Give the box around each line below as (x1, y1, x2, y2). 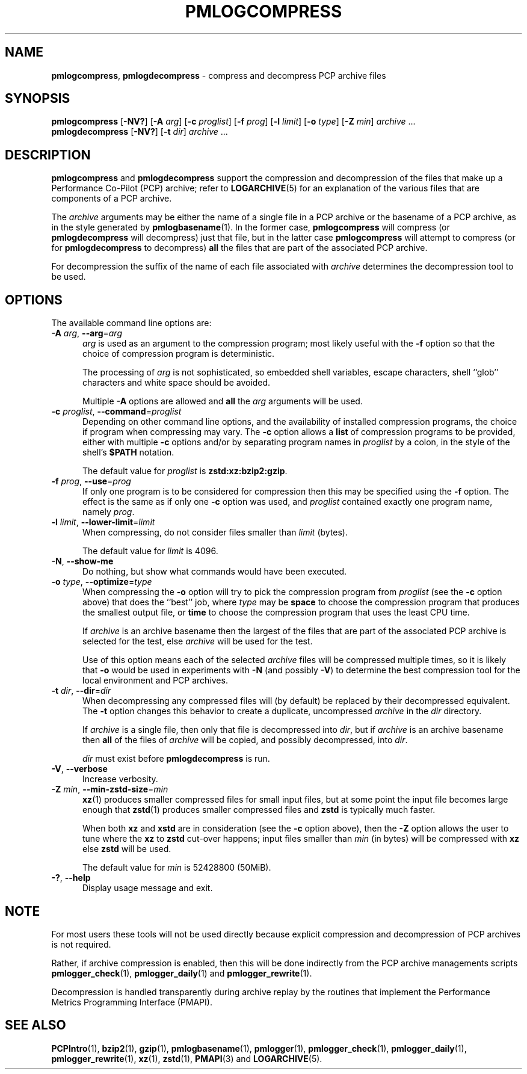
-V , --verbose (51, 764, 108, 774)
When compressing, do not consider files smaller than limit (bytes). (82, 527, 348, 538)
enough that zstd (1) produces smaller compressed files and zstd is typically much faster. (82, 804, 436, 815)
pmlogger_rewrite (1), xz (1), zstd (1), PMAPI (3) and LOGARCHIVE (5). (51, 1053, 322, 1064)
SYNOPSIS (5, 91, 70, 106)
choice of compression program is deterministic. (82, 348, 275, 359)
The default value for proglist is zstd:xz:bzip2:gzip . (82, 466, 288, 477)
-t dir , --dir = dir (51, 685, 111, 696)
